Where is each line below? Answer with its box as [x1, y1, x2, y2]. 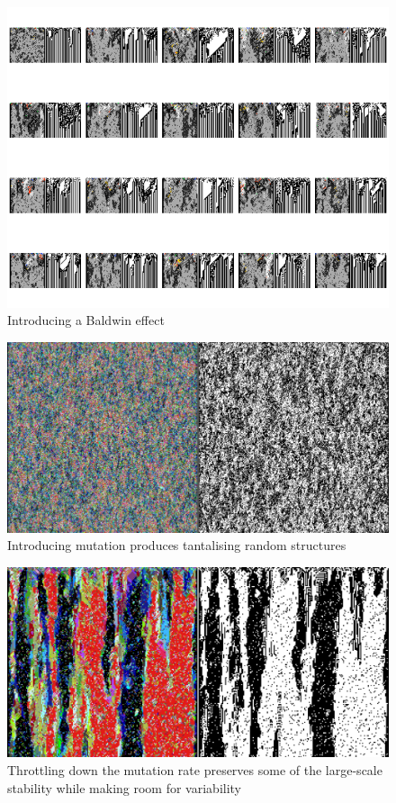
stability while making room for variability [7, 778, 242, 797]
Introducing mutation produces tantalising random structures [7, 536, 346, 555]
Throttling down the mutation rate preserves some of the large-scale [7, 760, 382, 779]
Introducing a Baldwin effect [7, 311, 165, 329]
